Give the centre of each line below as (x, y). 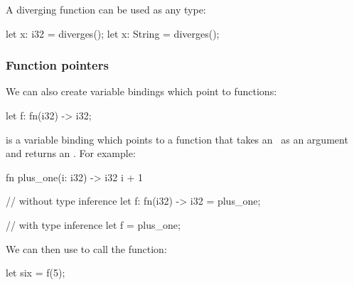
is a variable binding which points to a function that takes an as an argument (177, 139)
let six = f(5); (36, 273)
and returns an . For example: (71, 153)
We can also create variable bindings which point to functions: (141, 91)
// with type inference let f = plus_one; (93, 224)
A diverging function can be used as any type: (106, 9)
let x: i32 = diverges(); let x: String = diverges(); (113, 33)
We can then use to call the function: (86, 248)
